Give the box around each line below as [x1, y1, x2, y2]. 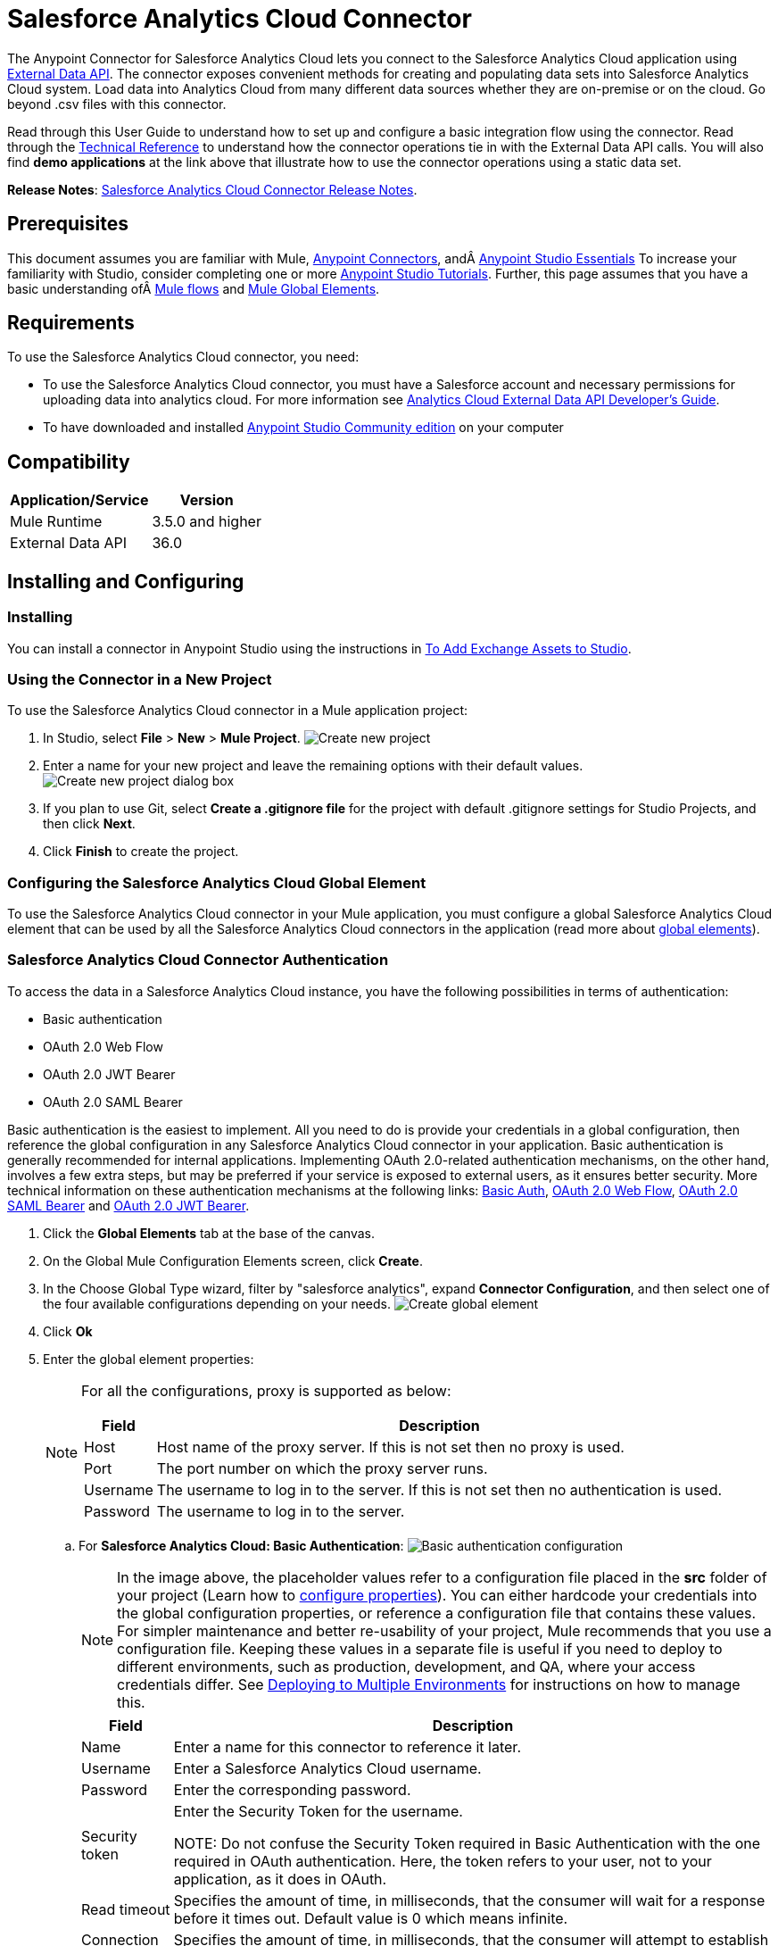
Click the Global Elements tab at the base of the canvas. [43, 1225, 375, 1241]
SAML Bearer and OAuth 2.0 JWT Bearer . [7, 1197, 250, 1213]
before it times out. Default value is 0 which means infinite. [173, 1909, 568, 1927]
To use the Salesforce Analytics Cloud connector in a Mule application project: [7, 703, 468, 719]
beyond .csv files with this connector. [7, 96, 227, 112]
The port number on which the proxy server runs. [156, 1459, 488, 1477]
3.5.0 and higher [152, 512, 261, 531]
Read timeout [81, 1900, 170, 1918]
